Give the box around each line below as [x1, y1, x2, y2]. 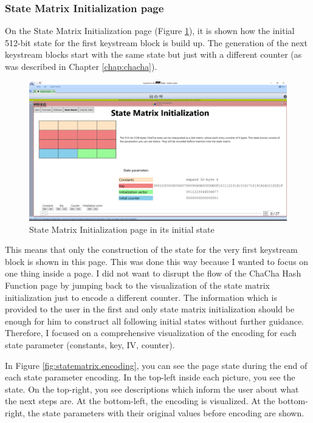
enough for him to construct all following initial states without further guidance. [5, 314, 304, 327]
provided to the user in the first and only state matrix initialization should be [5, 303, 295, 315]
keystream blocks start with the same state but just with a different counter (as [5, 48, 302, 61]
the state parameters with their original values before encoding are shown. [27, 406, 304, 419]
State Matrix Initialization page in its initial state [29, 222, 215, 235]
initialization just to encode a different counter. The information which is [5, 291, 277, 303]
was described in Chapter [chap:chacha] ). [5, 60, 157, 72]
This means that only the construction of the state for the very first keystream [5, 243, 298, 256]
